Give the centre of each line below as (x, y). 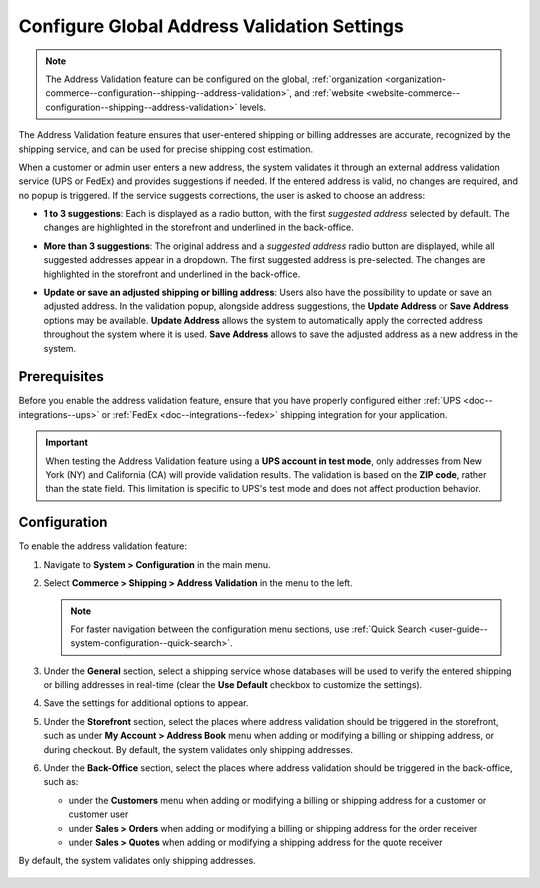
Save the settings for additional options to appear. (146, 703)
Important (67, 442)
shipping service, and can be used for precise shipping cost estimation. (166, 149)
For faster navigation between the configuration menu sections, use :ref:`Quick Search (248, 629)
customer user (98, 814)
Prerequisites (61, 376)
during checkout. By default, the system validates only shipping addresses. (198, 749)
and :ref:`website (328, 93)
